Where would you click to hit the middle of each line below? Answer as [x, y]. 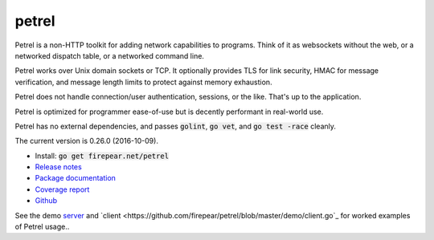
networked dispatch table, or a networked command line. [110, 55]
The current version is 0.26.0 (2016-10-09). [86, 141]
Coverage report [62, 189]
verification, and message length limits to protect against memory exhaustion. [143, 82]
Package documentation [76, 178]
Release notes [58, 167]
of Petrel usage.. [42, 227]
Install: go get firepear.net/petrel [102, 156]
